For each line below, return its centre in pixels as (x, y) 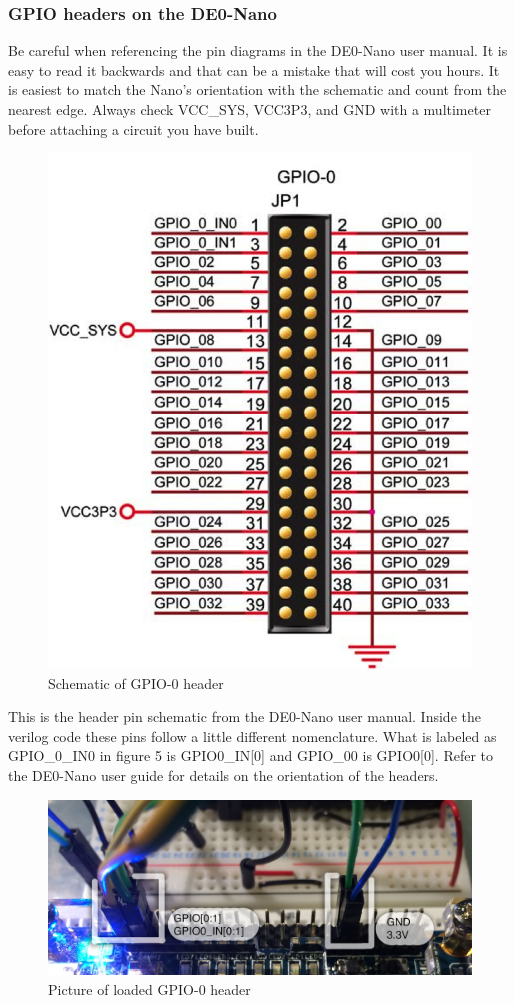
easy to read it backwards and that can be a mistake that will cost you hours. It (254, 69)
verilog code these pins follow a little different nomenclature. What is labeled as (252, 735)
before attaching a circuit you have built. (133, 128)
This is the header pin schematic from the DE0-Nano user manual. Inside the (244, 716)
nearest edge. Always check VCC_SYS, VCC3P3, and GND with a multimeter (249, 109)
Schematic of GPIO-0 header (136, 682)
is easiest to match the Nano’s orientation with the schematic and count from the (257, 89)
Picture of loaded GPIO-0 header (149, 988)
